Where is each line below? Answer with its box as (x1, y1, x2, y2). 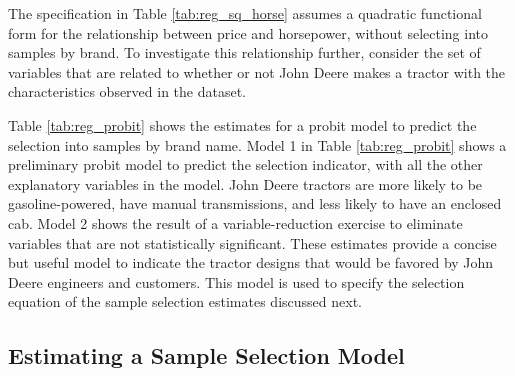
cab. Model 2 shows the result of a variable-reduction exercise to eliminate (8, 212, 463, 233)
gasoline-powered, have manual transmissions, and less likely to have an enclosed (8, 193, 502, 214)
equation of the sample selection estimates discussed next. (8, 291, 362, 312)
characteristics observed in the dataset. (8, 81, 247, 102)
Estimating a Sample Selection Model (8, 340, 405, 371)
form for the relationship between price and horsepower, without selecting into (8, 22, 488, 43)
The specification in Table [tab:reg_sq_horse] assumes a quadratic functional (8, 3, 482, 23)
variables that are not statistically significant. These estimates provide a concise (8, 232, 497, 253)
